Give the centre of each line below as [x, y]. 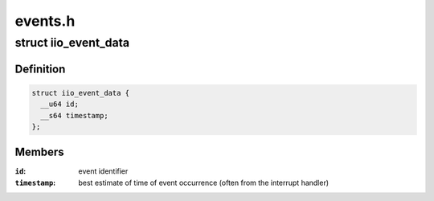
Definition [40, 69]
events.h [45, 21]
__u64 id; [60, 104]
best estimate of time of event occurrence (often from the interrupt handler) [204, 183]
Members [39, 152]
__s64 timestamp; [74, 115]
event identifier [103, 171]
